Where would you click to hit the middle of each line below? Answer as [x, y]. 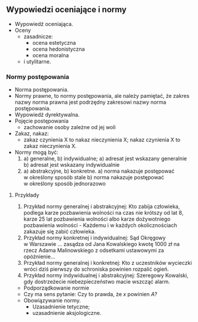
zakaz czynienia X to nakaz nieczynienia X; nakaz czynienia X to [102, 140]
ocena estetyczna [54, 42]
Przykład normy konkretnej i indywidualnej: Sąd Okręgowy [95, 238]
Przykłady [27, 195]
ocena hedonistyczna [59, 49]
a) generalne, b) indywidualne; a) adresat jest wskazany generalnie [105, 159]
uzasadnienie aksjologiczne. [67, 313]
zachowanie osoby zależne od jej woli [70, 127]
